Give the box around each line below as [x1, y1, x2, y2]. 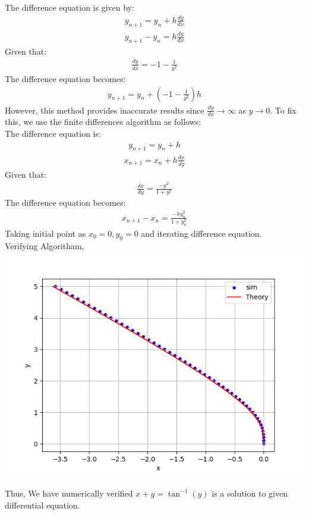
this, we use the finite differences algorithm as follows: [5, 115, 201, 128]
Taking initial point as [5, 227, 86, 239]
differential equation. [5, 498, 80, 511]
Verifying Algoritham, [5, 239, 84, 252]
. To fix [270, 103, 297, 116]
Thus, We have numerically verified [5, 486, 133, 499]
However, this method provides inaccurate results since [5, 103, 204, 116]
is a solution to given [212, 486, 288, 499]
